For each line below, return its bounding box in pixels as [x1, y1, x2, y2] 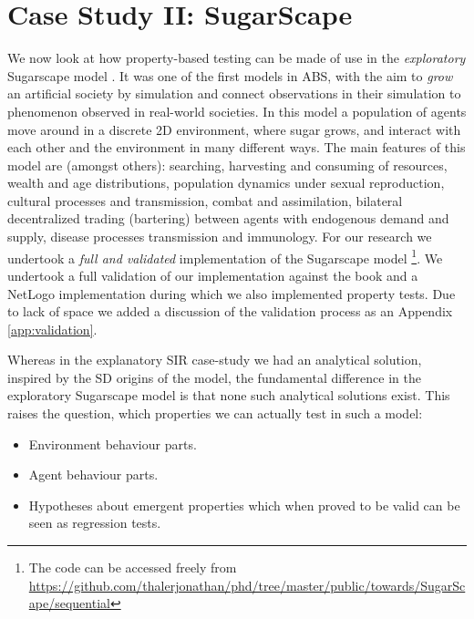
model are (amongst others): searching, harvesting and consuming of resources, [7, 155, 448, 174]
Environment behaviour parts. [28, 434, 197, 453]
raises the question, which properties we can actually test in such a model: [7, 404, 423, 423]
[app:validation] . [7, 319, 98, 338]
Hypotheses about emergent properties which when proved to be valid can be [28, 495, 460, 514]
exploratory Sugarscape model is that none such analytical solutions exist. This [7, 386, 450, 405]
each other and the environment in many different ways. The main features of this [7, 138, 466, 157]
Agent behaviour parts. [28, 465, 159, 484]
